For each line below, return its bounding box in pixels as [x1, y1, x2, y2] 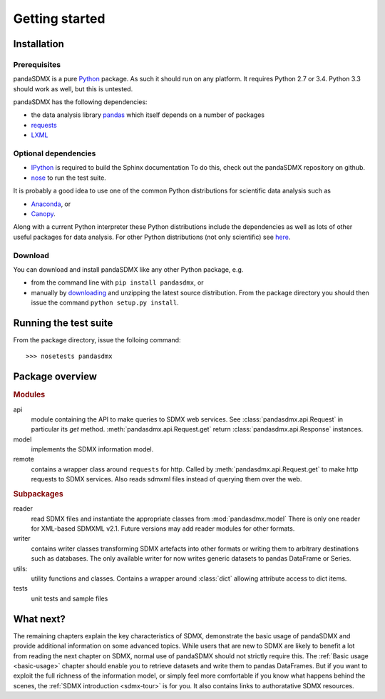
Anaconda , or [31, 200, 71, 208]
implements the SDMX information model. [31, 445, 154, 454]
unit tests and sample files [31, 594, 108, 603]
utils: [13, 564, 28, 573]
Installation [13, 38, 64, 50]
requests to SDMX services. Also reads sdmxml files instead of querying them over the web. [31, 475, 302, 484]
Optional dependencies [13, 148, 96, 158]
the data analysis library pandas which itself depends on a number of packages [31, 111, 265, 119]
